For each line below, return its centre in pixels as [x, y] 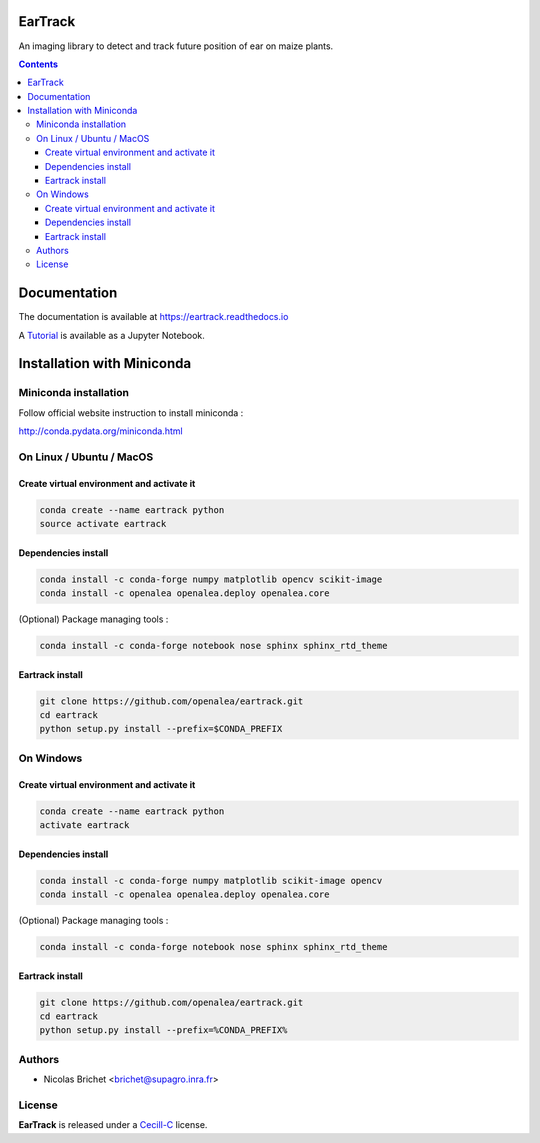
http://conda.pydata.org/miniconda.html [101, 431]
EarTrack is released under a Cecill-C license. [113, 1125]
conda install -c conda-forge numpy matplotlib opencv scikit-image [211, 579]
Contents [38, 64]
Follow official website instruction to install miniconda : [131, 412]
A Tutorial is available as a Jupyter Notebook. [111, 335]
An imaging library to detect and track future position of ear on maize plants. [176, 46]
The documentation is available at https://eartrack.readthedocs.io [153, 317]
